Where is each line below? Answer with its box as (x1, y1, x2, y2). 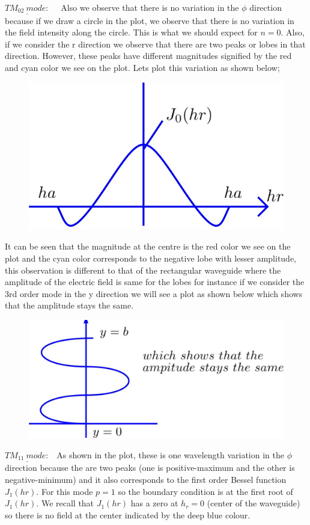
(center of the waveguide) (207, 497, 300, 509)
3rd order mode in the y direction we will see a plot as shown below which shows (5, 287, 303, 299)
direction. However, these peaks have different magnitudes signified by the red (5, 49, 292, 62)
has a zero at (130, 497, 178, 509)
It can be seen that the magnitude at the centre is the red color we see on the (5, 240, 291, 253)
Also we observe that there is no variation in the (61, 1, 239, 13)
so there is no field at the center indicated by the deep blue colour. (5, 508, 251, 521)
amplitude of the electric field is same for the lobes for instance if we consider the (5, 275, 305, 288)
